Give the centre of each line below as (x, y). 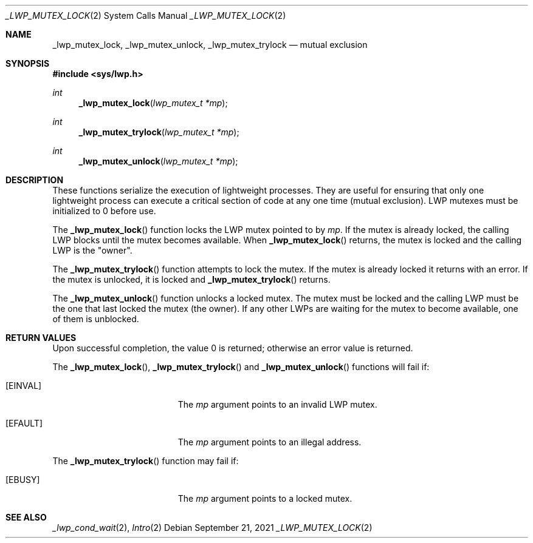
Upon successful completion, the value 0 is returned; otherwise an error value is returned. (233, 348)
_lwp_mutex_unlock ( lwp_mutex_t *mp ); (158, 161)
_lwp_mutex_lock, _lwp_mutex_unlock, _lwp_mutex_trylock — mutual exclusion (210, 45)
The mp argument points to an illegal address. (270, 442)
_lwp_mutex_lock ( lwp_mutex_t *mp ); (153, 103)
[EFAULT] (24, 423)
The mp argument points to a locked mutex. (265, 498)
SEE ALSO (26, 517)
